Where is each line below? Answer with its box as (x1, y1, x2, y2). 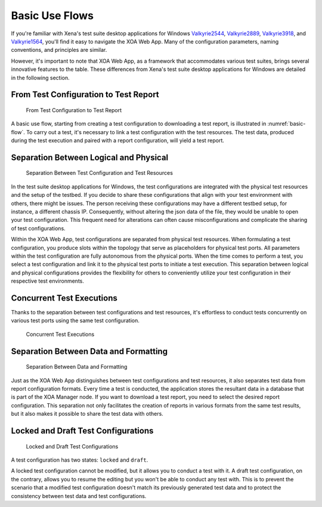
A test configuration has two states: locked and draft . (11, 456, 148, 463)
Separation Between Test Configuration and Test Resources (26, 169, 173, 177)
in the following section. (11, 74, 70, 81)
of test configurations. (11, 224, 66, 232)
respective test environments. (11, 277, 85, 285)
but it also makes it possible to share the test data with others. (11, 410, 163, 418)
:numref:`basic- (267, 120, 306, 128)
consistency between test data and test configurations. (11, 492, 147, 499)
